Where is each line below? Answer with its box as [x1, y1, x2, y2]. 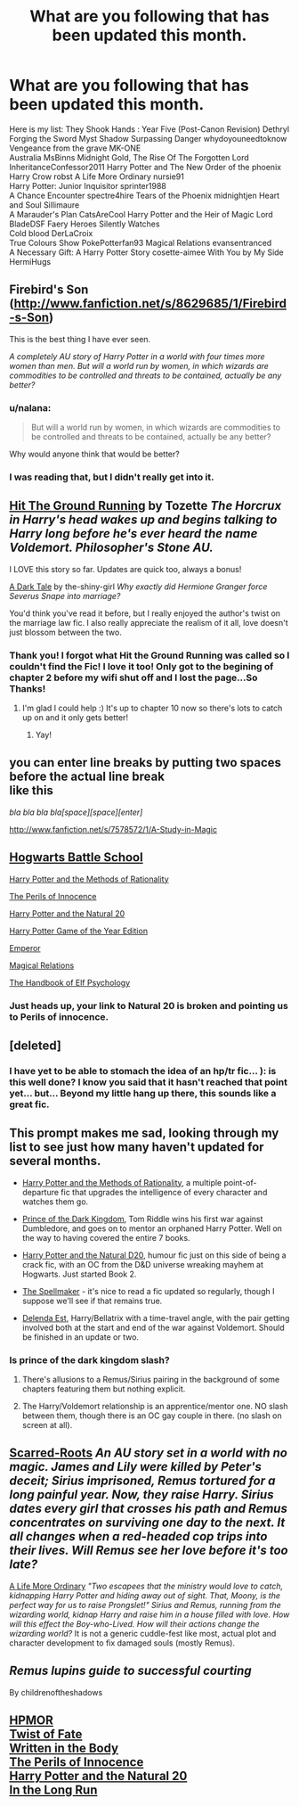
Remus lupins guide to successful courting [9, 1663, 252, 1679]
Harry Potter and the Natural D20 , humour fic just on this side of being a [21, 1250, 287, 1260]
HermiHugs [9, 256, 52, 267]
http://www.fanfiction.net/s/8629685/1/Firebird [13, 296, 287, 311]
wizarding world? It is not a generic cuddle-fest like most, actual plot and [9, 1628, 277, 1638]
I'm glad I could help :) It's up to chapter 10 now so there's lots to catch [21, 702, 283, 714]
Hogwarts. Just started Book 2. [21, 1268, 137, 1279]
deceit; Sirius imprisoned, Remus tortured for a [9, 1474, 276, 1489]
